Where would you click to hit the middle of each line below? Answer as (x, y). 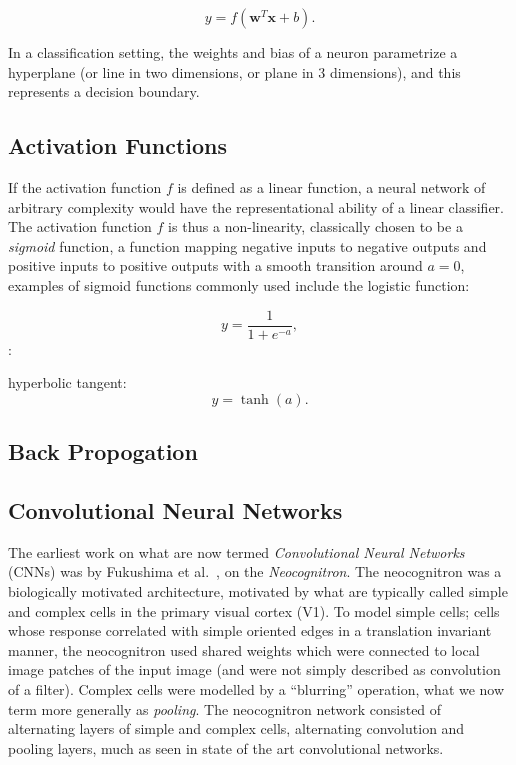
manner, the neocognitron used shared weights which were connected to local (244, 649)
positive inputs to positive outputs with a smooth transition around (215, 265)
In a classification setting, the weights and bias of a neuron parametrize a (233, 52)
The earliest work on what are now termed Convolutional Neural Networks (236, 551)
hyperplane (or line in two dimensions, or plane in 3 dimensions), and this (234, 71)
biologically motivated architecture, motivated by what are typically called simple (258, 590)
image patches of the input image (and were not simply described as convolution (254, 669)
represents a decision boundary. (104, 91)
